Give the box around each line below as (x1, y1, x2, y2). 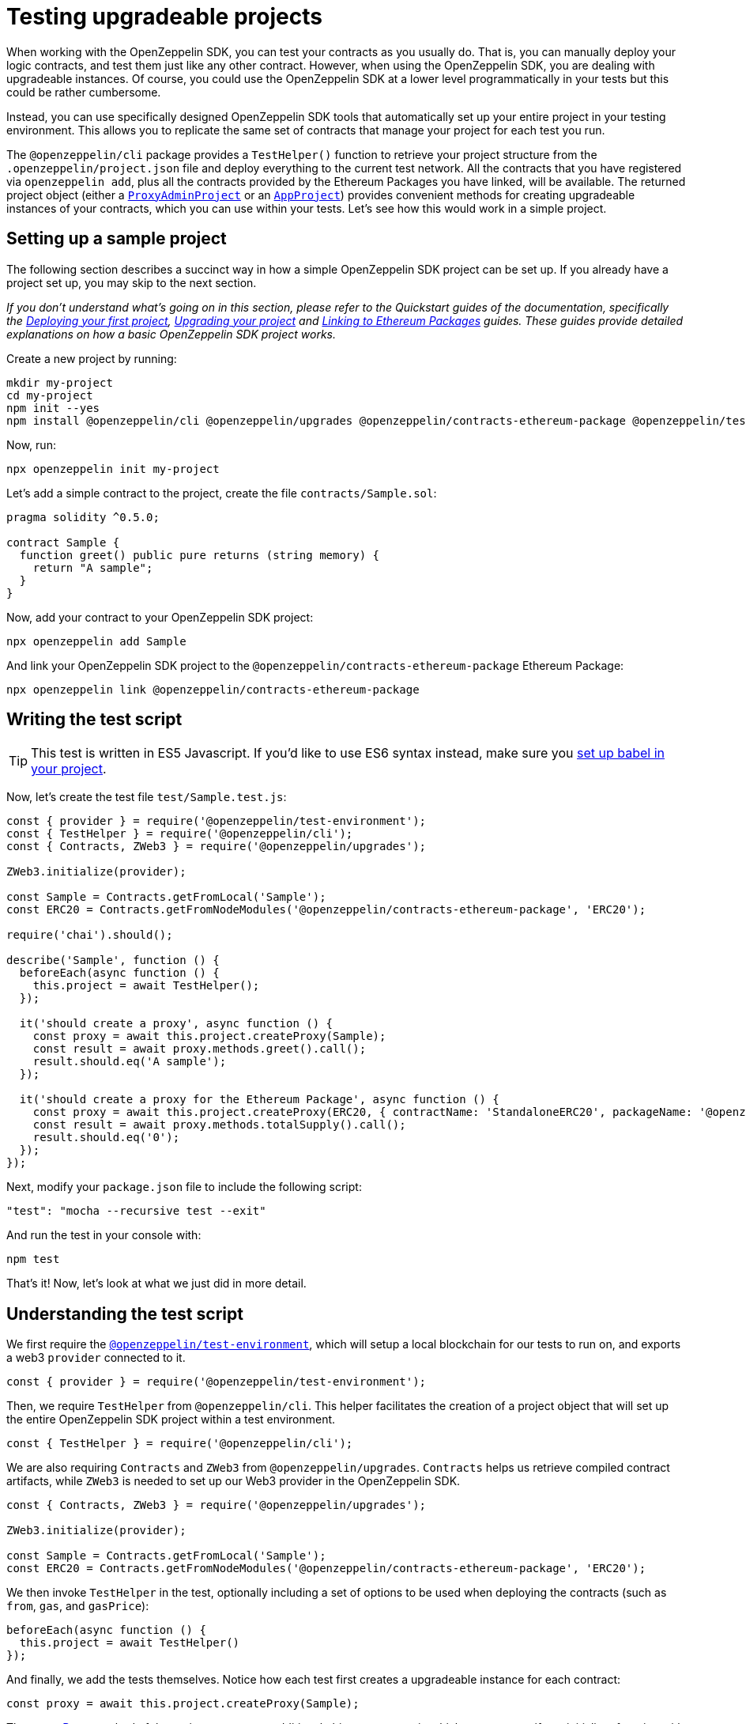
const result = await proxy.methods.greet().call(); (32, 1042, 367, 1056)
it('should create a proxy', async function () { (19, 1017, 333, 1030)
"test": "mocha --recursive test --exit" (6, 1204, 266, 1218)
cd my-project (6, 388, 93, 402)
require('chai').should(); (6, 928, 173, 942)
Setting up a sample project (6, 229, 227, 249)
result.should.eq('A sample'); (32, 1055, 227, 1068)
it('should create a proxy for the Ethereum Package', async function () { (19, 1093, 499, 1106)
